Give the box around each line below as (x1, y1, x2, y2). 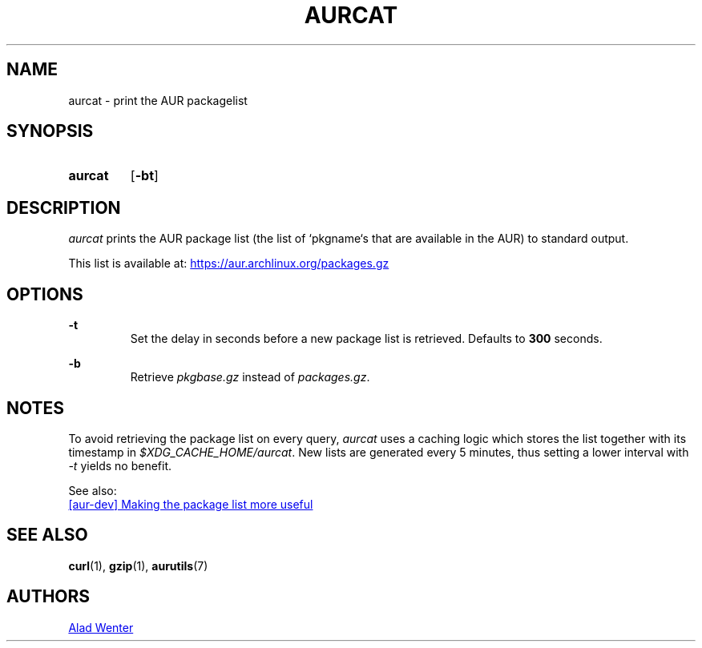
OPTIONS (6, 284, 83, 304)
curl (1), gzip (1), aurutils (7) (68, 558, 208, 573)
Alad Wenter (68, 620, 134, 634)
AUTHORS (6, 586, 91, 607)
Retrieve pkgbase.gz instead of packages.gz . (130, 370, 370, 384)
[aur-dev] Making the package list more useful (68, 497, 313, 511)
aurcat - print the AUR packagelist (68, 93, 248, 107)
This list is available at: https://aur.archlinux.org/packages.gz (68, 256, 389, 271)
